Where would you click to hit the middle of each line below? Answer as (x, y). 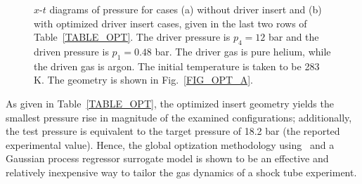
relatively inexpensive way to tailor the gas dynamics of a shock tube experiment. (181, 172)
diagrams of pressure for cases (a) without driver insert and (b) (186, 9)
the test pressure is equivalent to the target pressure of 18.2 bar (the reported (173, 131)
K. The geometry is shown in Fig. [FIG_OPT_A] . (144, 80)
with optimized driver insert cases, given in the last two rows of (170, 23)
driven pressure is (71, 51)
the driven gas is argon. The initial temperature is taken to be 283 (177, 66)
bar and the (293, 37)
